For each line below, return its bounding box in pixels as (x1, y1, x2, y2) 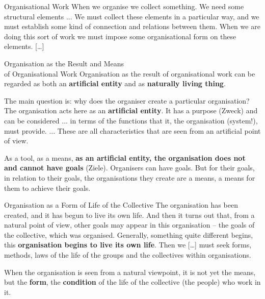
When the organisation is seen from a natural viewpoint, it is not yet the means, (4, 266, 256, 277)
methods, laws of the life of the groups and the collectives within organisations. (4, 250, 251, 260)
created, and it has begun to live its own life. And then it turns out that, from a (4, 209, 255, 220)
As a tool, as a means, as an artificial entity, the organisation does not (4, 152, 246, 163)
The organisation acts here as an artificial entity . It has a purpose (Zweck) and (4, 105, 258, 116)
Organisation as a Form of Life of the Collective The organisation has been (4, 200, 238, 210)
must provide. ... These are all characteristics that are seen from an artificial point (4, 125, 261, 136)
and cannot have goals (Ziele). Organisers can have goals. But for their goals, (4, 162, 255, 173)
